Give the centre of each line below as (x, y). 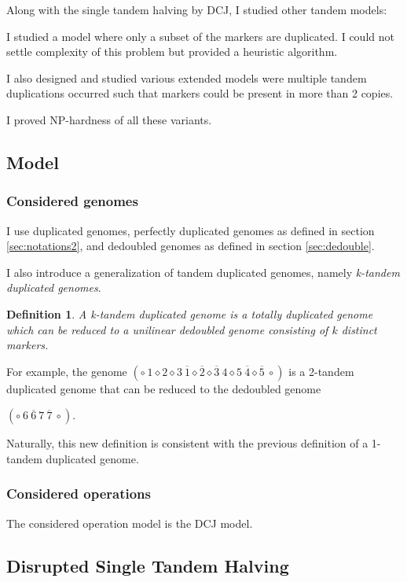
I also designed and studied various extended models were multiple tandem (187, 77)
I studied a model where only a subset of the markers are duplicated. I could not (200, 36)
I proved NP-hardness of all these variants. (109, 119)
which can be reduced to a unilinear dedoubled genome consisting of (167, 329)
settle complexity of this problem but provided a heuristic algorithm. (172, 52)
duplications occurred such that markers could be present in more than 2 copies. (200, 93)
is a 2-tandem (321, 371)
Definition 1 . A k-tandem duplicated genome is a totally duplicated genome (190, 313)
